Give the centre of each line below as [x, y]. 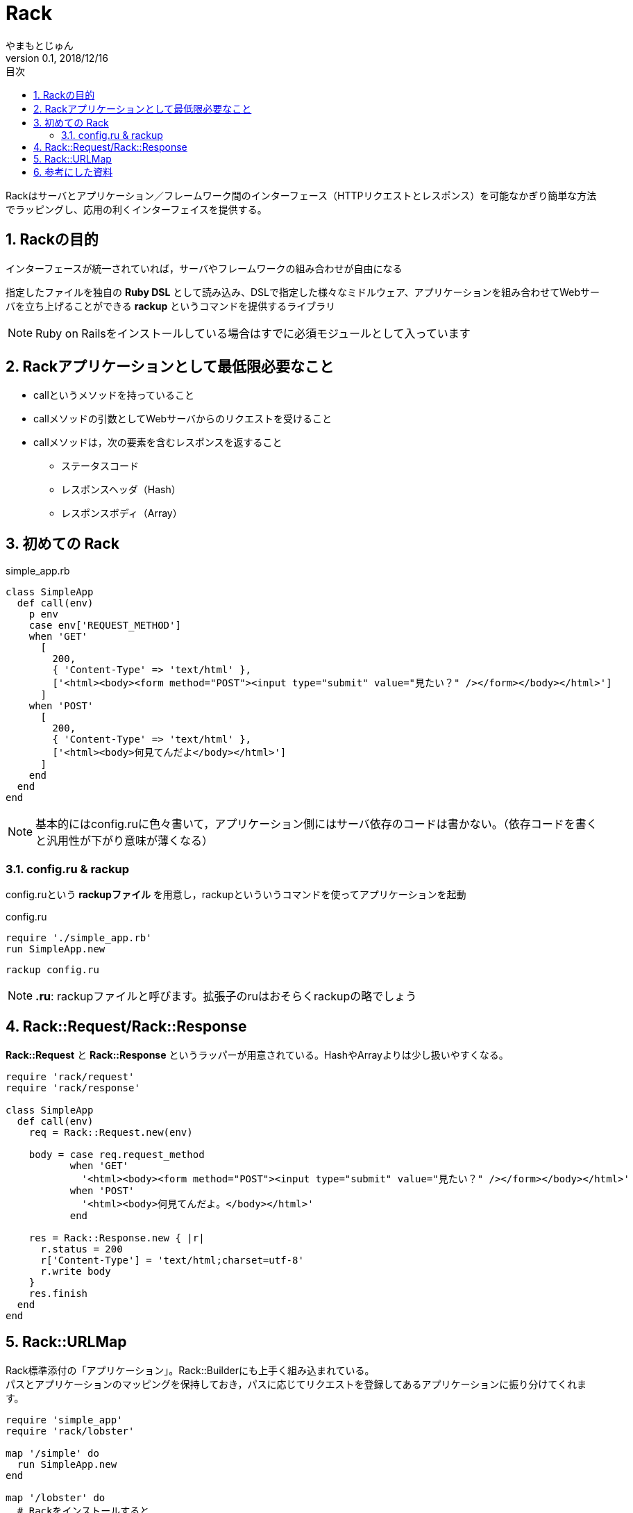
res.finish [58, 1293]
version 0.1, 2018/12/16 [57, 58]
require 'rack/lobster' [70, 1431]
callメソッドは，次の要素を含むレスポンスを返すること [158, 443]
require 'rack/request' [70, 1076]
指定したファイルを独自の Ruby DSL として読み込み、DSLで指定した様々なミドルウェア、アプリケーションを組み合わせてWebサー [303, 292]
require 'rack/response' [73, 1088]
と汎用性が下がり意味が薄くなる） [125, 841]
